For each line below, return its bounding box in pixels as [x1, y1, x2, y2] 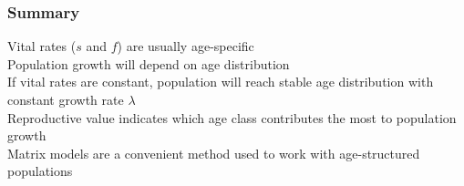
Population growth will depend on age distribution [7, 54, 290, 73]
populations [7, 161, 73, 181]
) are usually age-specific [117, 36, 254, 56]
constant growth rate [7, 90, 124, 108]
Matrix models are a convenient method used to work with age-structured [7, 143, 420, 162]
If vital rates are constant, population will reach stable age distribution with [7, 72, 434, 91]
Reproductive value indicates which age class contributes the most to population [7, 108, 457, 127]
